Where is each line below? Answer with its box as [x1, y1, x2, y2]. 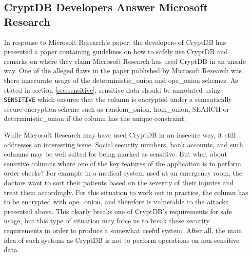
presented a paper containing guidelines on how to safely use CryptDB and [4, 46, 228, 57]
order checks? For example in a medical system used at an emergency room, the [4, 168, 243, 178]
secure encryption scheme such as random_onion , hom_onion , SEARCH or [4, 103, 230, 114]
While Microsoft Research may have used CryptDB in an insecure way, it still [4, 130, 236, 139]
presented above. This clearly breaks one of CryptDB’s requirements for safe [4, 206, 232, 216]
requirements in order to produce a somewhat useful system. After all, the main [4, 225, 242, 235]
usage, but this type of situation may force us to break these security [4, 216, 210, 226]
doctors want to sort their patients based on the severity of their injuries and [4, 177, 234, 187]
